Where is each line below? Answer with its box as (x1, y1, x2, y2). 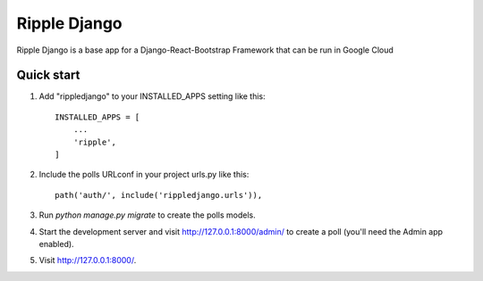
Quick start (16, 68, 80, 83)
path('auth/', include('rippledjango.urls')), (55, 190, 263, 200)
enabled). (38, 238, 75, 249)
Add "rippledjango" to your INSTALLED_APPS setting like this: (38, 91, 266, 102)
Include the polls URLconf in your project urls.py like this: (38, 169, 250, 180)
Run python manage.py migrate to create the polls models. (38, 210, 256, 220)
